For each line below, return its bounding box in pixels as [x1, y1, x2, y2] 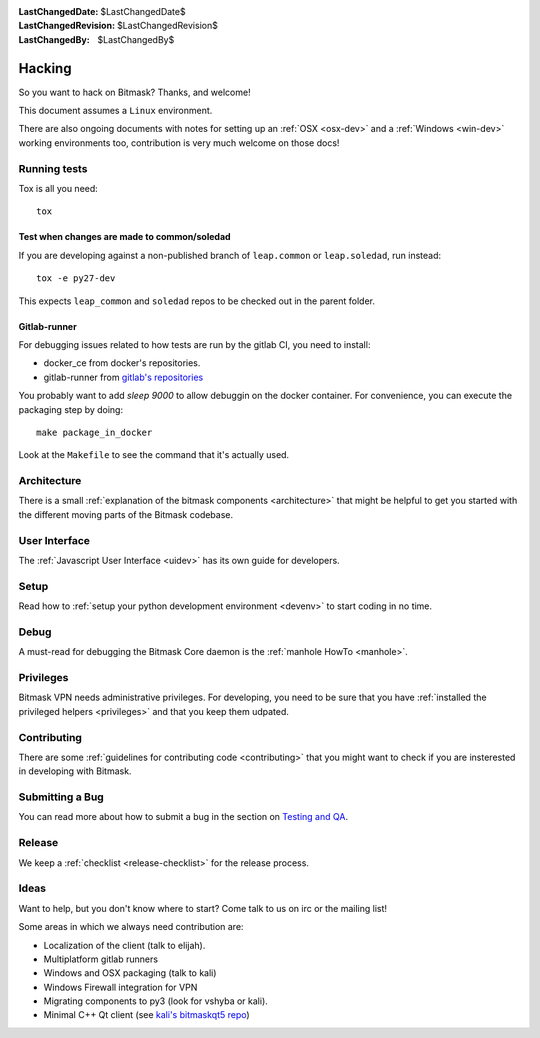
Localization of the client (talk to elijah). [43, 939, 206, 951]
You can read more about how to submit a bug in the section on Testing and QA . [18, 811, 349, 823]
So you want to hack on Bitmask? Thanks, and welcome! [18, 86, 251, 98]
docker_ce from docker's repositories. [43, 357, 201, 369]
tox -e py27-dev [36, 273, 116, 284]
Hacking [18, 60, 72, 77]
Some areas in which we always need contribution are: [18, 921, 244, 933]
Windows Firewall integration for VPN [43, 981, 198, 993]
